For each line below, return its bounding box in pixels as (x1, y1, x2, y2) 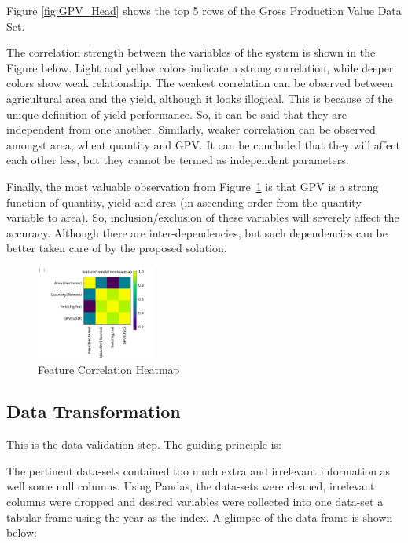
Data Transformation (6, 399, 181, 424)
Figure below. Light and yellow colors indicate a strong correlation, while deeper (6, 59, 394, 75)
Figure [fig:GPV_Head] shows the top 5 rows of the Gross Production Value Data (6, 2, 402, 18)
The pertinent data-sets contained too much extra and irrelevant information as (6, 462, 391, 479)
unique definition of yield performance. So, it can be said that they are (6, 105, 347, 122)
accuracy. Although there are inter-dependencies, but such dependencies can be (6, 224, 388, 240)
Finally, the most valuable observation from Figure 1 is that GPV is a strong (6, 178, 379, 194)
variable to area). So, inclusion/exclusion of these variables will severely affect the (6, 209, 399, 226)
